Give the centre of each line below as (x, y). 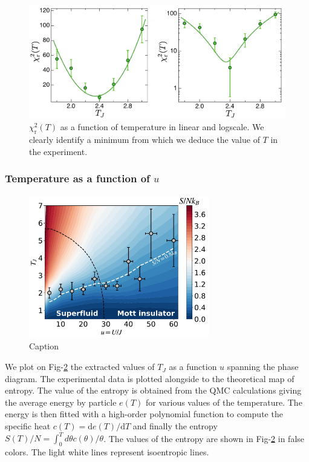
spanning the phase (263, 367)
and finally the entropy (175, 426)
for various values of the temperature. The (224, 402)
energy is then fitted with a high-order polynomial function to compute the (144, 414)
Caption (44, 346)
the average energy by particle (61, 402)
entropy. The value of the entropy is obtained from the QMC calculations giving (153, 390)
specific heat (28, 426)
